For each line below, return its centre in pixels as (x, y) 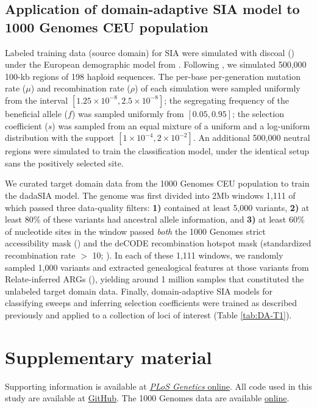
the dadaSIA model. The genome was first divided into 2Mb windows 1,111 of (150, 195)
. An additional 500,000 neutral (251, 138)
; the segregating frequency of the (226, 100)
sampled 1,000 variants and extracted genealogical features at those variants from (157, 267)
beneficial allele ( (37, 113)
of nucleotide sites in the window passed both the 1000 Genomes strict (135, 231)
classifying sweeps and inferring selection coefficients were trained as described (151, 303)
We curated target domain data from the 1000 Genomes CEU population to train (157, 183)
